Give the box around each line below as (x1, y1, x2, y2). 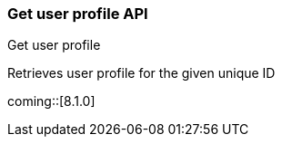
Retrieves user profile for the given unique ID (7, 65, 276, 82)
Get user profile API (7, 5, 148, 23)
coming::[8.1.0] (7, 93, 96, 110)
